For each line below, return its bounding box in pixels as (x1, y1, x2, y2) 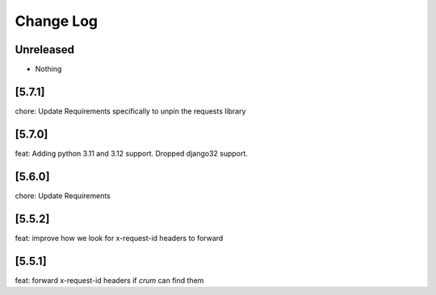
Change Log (15, 12, 99, 30)
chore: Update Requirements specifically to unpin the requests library (15, 106, 246, 116)
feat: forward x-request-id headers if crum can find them (15, 275, 204, 285)
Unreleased (15, 43, 75, 56)
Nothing (35, 64, 62, 74)
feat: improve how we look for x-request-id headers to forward (15, 233, 224, 243)
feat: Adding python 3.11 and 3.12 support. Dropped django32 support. (15, 148, 248, 158)
